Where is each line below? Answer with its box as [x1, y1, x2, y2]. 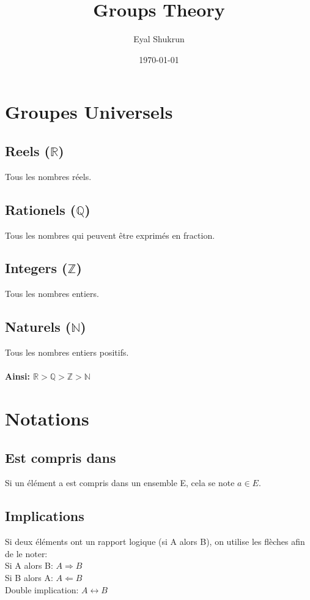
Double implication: [5, 583, 79, 596]
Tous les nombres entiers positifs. [5, 346, 129, 359]
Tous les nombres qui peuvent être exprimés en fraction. [5, 228, 215, 241]
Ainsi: [5, 370, 30, 383]
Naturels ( [5, 317, 72, 336]
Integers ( [5, 258, 68, 277]
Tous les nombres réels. [5, 170, 92, 182]
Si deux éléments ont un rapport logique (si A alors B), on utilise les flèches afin [5, 535, 305, 548]
